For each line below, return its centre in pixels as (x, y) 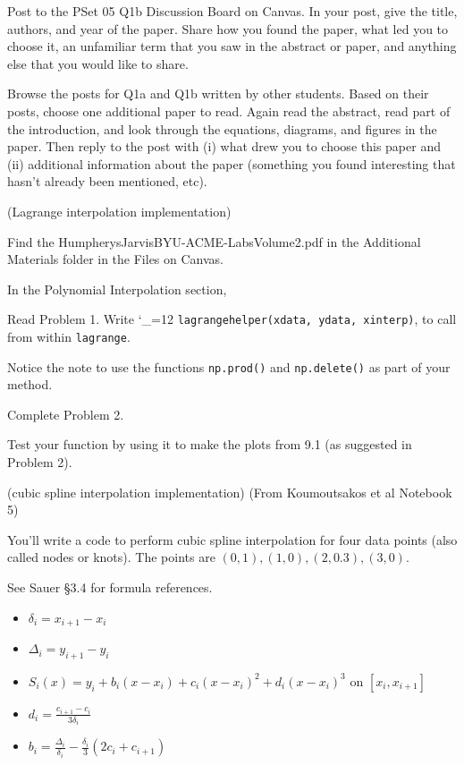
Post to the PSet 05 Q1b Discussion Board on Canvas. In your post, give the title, (232, 11)
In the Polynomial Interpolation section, (117, 289)
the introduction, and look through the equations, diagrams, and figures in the (222, 128)
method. (30, 384)
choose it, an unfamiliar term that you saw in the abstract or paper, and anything (232, 46)
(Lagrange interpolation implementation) (119, 211)
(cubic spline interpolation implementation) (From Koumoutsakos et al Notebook (230, 492)
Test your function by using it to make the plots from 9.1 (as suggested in (210, 444)
